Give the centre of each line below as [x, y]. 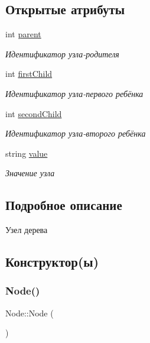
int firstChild [29, 74]
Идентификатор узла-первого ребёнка [74, 93]
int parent [23, 34]
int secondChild [34, 113]
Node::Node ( [30, 313]
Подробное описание [64, 205]
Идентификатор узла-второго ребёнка [76, 133]
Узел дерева [27, 230]
